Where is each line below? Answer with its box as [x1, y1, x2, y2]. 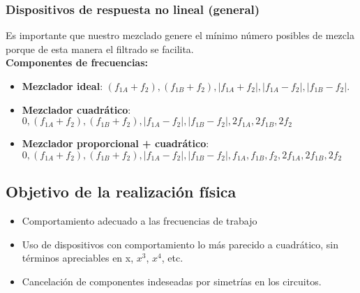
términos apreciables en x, [22, 250, 134, 265]
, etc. [161, 250, 183, 265]
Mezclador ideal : [22, 79, 103, 93]
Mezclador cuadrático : [22, 102, 131, 117]
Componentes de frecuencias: [6, 55, 149, 70]
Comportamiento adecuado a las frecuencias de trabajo [22, 213, 257, 227]
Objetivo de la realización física [6, 181, 237, 202]
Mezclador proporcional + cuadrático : [22, 136, 209, 151]
